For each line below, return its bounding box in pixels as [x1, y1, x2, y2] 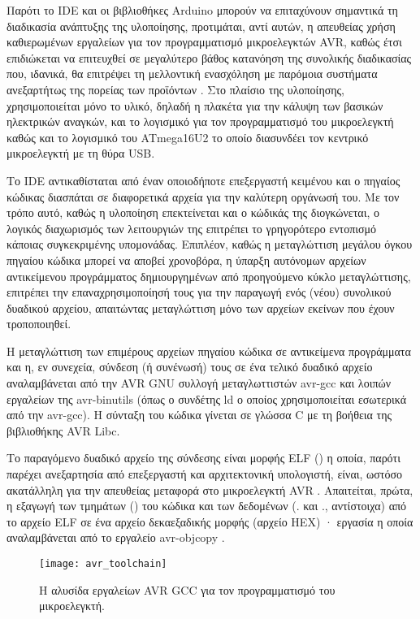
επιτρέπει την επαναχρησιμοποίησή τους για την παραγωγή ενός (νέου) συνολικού [6, 284, 392, 301]
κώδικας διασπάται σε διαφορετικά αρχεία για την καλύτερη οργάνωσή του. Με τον [6, 188, 400, 205]
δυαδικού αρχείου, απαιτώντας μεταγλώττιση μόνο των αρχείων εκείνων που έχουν [6, 299, 395, 316]
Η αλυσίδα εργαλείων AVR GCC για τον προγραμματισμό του [39, 581, 336, 598]
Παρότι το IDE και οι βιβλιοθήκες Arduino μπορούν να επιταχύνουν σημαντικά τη [6, 2, 398, 18]
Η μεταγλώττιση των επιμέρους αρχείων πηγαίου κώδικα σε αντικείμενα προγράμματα [6, 342, 411, 359]
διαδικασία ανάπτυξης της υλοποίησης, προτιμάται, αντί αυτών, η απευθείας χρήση [6, 17, 396, 34]
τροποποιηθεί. [6, 315, 71, 332]
